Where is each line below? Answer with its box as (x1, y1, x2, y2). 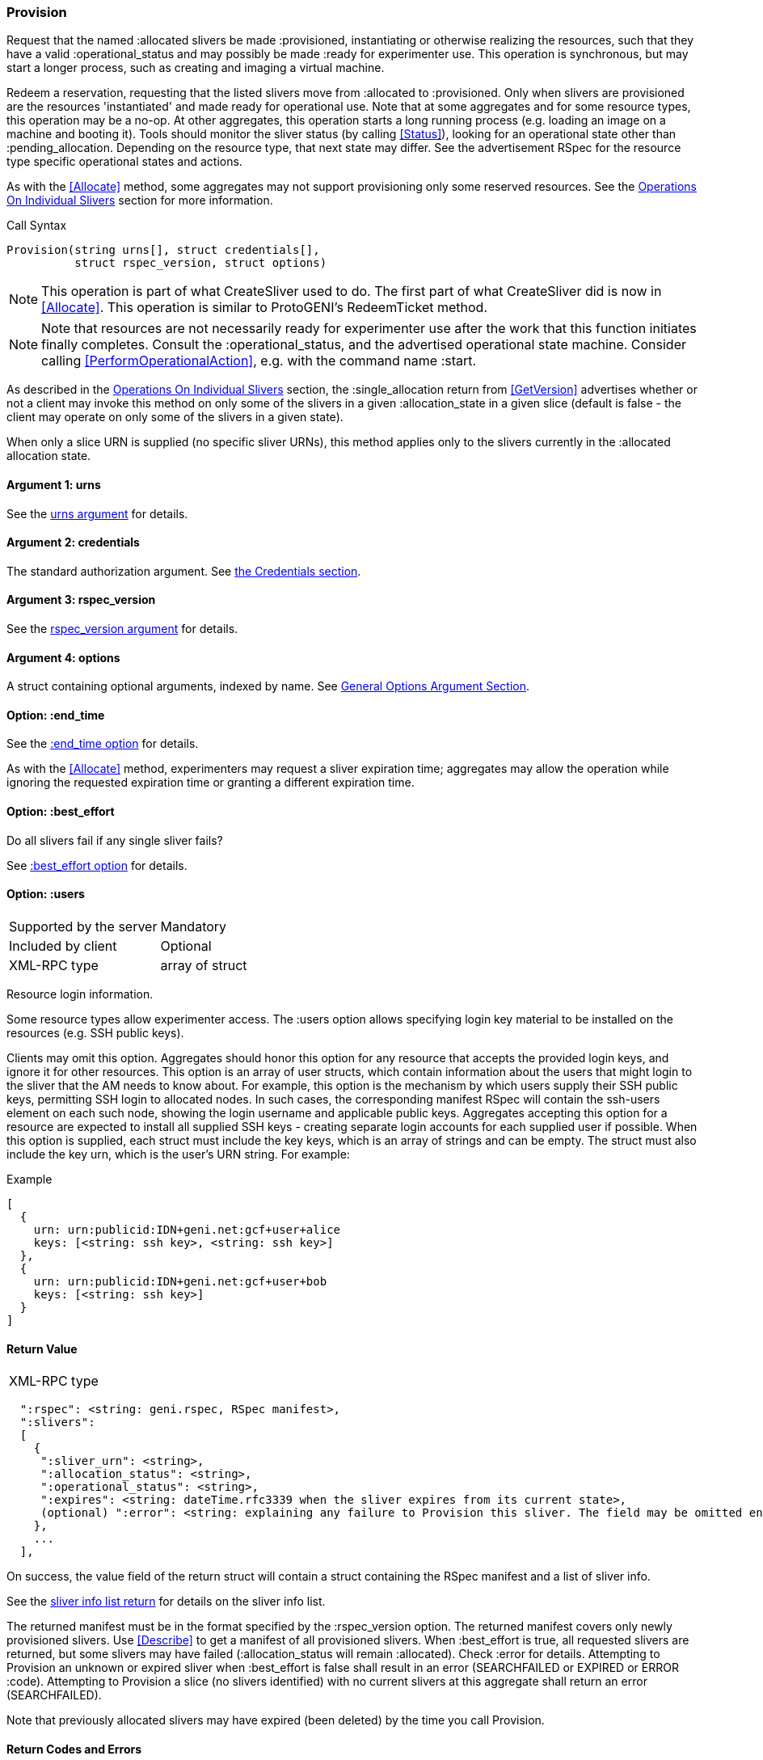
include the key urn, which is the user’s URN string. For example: (6, 1146, 350, 1161)
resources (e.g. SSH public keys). (6, 1025, 184, 1040)
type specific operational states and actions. (6, 154, 242, 169)
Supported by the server (9, 918, 158, 935)
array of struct (160, 956, 247, 973)
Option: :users (6, 887, 85, 901)
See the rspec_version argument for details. (6, 622, 238, 636)
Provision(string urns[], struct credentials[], (6, 243, 320, 257)
